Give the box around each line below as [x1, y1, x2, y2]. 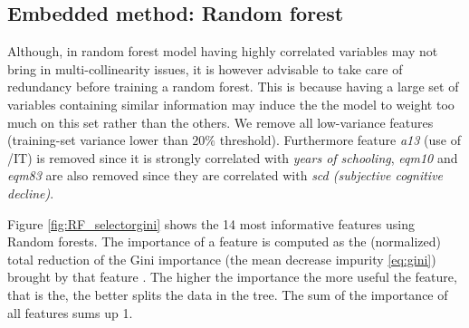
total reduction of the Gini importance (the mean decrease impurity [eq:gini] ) [7, 249, 436, 268]
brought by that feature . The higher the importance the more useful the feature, [7, 267, 457, 286]
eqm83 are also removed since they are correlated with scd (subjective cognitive [7, 166, 444, 185]
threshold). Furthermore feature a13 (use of [219, 130, 461, 150]
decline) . [7, 183, 54, 202]
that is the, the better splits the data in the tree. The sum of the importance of [7, 285, 448, 304]
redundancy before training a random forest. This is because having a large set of [7, 77, 459, 96]
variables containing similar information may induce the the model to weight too [7, 94, 455, 113]
